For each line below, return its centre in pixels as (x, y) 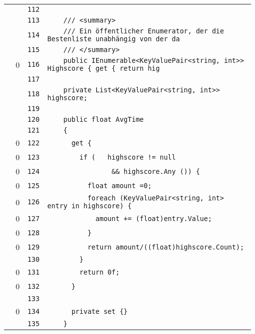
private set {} (100, 311)
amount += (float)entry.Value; (154, 218)
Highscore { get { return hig (103, 68)
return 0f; (100, 272)
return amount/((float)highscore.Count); (166, 247)
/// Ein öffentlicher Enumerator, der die (144, 31)
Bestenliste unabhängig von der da (114, 39)
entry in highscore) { (89, 206)
